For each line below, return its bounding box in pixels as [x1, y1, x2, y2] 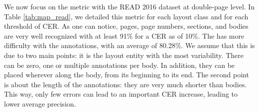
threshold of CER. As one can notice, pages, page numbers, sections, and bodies [4, 21, 249, 31]
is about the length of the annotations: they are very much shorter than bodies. [4, 79, 247, 89]
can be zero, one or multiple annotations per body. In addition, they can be [4, 59, 235, 70]
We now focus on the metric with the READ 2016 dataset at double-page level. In [4, 1, 255, 11]
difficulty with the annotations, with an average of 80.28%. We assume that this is [4, 40, 255, 51]
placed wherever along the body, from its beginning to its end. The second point [4, 69, 249, 80]
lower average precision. [4, 98, 76, 109]
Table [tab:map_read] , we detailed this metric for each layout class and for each [4, 11, 249, 21]
